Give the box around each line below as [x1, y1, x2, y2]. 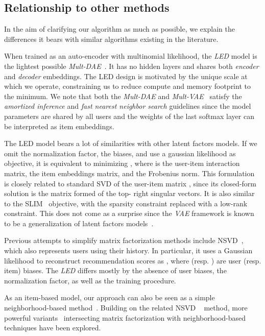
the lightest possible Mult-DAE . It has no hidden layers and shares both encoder [4, 60, 259, 71]
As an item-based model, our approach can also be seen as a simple [4, 292, 215, 303]
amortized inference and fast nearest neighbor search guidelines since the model [4, 101, 251, 111]
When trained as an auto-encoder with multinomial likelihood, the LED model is [4, 51, 257, 61]
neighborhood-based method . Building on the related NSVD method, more [4, 302, 248, 313]
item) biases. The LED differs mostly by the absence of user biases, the [4, 265, 227, 276]
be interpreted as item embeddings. [4, 121, 114, 131]
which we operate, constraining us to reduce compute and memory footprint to [4, 81, 251, 91]
